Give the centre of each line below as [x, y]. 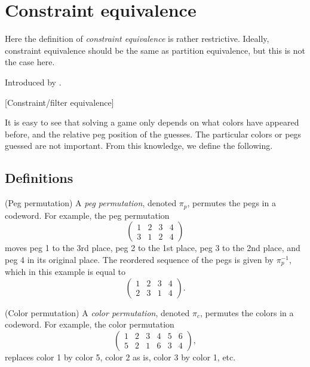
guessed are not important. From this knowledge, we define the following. [139, 146]
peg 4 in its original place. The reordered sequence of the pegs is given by [139, 259]
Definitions [39, 178]
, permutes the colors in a [247, 312]
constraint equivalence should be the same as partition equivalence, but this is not [155, 50]
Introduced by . [33, 82]
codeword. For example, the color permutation [90, 324]
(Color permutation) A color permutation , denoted [97, 312]
